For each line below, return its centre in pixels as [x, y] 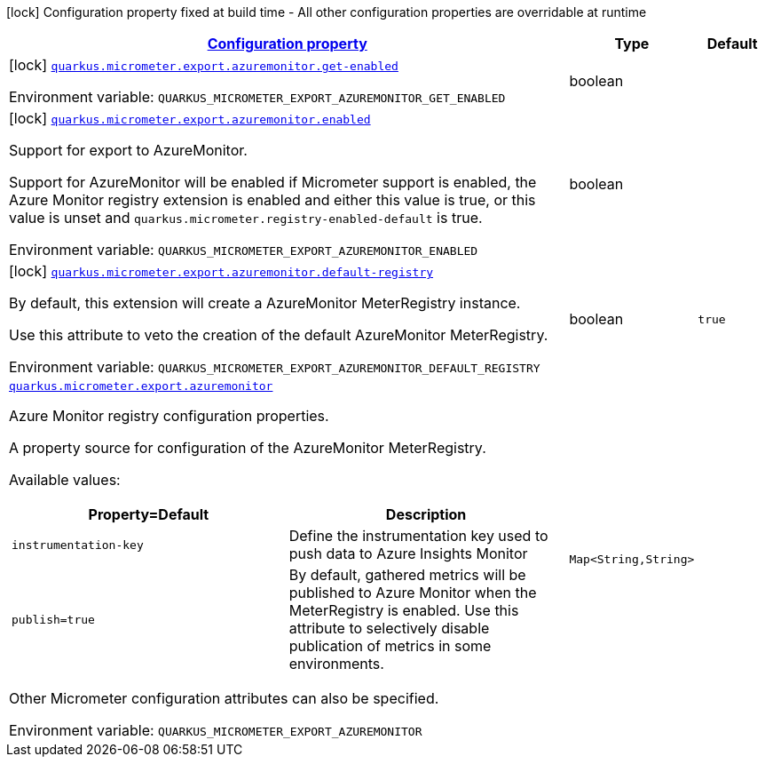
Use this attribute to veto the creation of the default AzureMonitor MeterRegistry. [279, 335]
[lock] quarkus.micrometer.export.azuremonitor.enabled [190, 118]
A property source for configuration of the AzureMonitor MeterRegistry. [248, 448]
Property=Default [149, 514]
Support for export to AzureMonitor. [128, 150]
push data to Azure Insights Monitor [408, 553]
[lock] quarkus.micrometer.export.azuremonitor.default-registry [221, 271]
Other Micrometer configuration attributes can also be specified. [224, 698]
